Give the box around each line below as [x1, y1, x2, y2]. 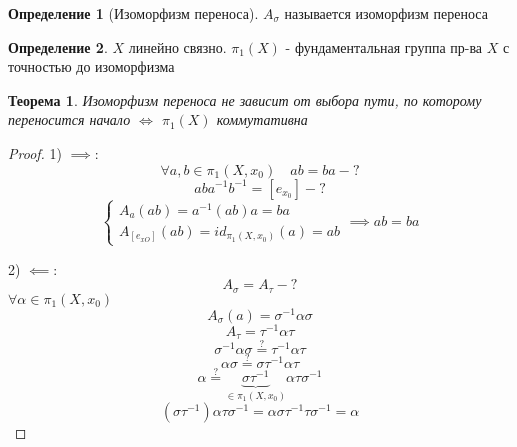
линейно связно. [128, 36, 227, 57]
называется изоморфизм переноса [284, 3, 488, 23]
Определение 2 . [8, 36, 108, 57]
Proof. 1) [8, 142, 62, 163]
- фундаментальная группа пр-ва [285, 36, 483, 57]
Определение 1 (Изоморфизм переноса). [8, 3, 259, 23]
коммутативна [216, 109, 308, 130]
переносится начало [8, 109, 131, 130]
